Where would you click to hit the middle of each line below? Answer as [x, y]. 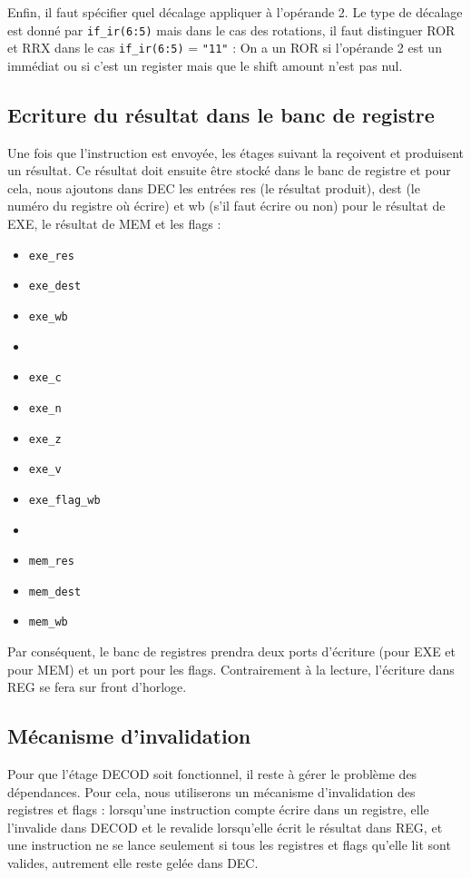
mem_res [51, 562]
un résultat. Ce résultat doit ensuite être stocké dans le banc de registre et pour [229, 170]
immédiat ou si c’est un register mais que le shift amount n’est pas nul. [205, 65]
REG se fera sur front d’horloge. [97, 687]
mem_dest [55, 592]
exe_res [51, 256]
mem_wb [48, 622]
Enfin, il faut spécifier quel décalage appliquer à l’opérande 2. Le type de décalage [235, 12]
